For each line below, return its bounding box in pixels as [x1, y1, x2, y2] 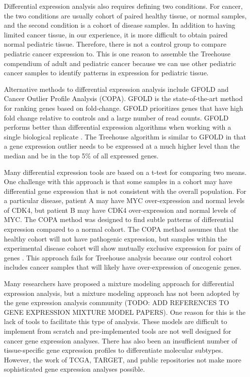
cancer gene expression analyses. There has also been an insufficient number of [4, 335, 237, 345]
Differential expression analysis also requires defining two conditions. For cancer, [4, 1, 243, 11]
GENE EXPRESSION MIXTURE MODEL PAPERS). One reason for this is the [4, 307, 246, 317]
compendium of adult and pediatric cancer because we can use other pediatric [4, 58, 236, 68]
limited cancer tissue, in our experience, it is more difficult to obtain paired [4, 29, 228, 39]
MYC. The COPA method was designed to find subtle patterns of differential [4, 214, 234, 224]
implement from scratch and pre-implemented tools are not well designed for [4, 326, 232, 336]
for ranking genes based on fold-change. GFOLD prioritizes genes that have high [4, 103, 243, 113]
